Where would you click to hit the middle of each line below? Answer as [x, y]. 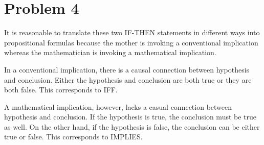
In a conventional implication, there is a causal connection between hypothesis [127, 69]
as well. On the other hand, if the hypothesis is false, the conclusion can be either [132, 126]
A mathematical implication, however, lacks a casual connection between [118, 106]
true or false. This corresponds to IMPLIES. [73, 137]
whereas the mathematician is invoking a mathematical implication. [110, 52]
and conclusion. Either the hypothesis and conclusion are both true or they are [128, 79]
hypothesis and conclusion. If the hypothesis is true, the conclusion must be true [130, 117]
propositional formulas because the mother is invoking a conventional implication [131, 42]
